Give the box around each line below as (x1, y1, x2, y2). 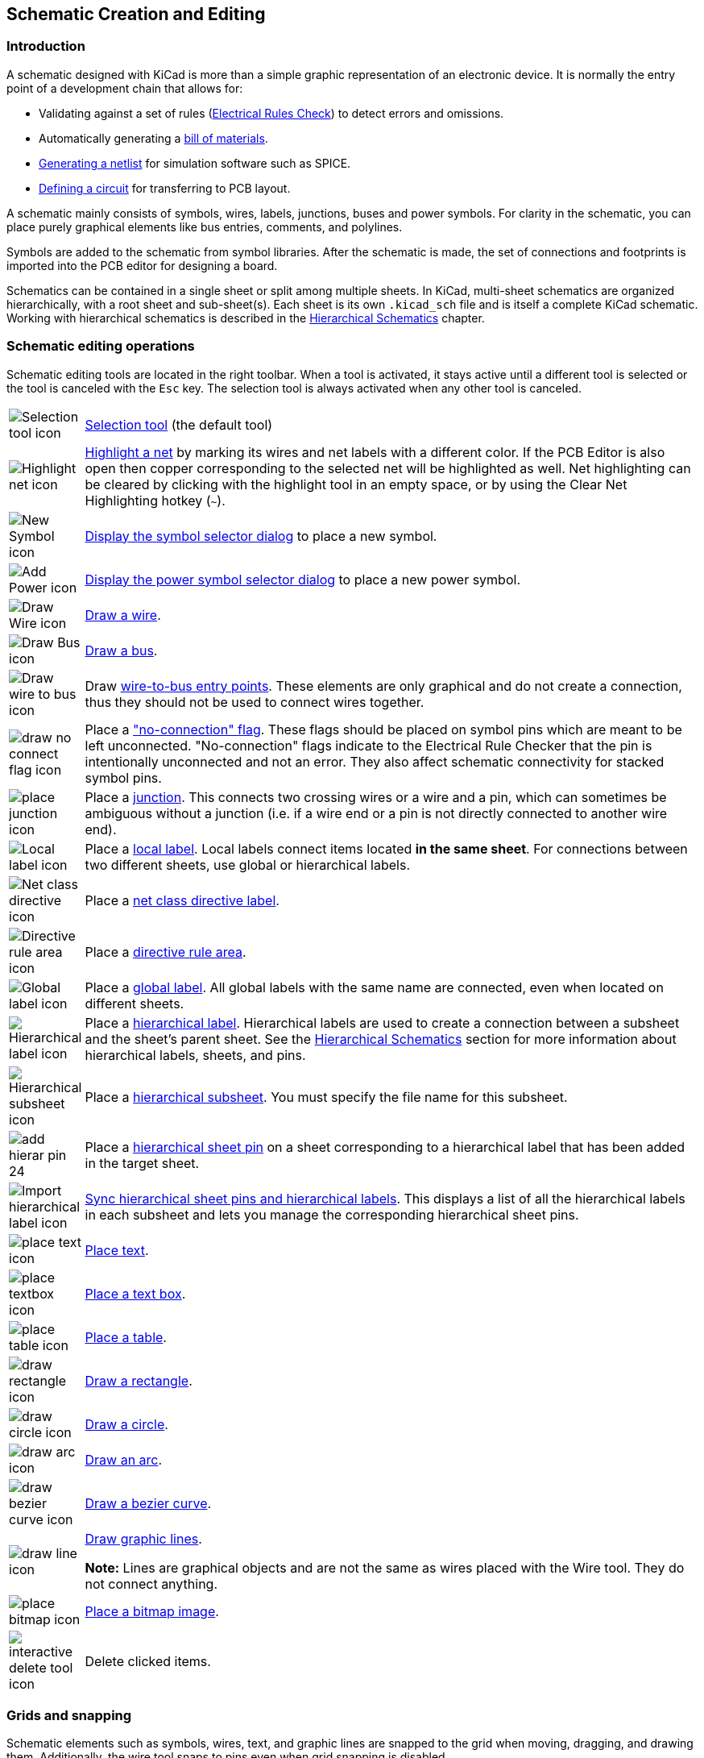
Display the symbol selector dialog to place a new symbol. (85, 527, 437, 544)
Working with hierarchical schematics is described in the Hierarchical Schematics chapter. (6, 310, 485, 325)
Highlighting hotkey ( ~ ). (85, 492, 226, 509)
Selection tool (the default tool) (85, 416, 273, 433)
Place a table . (85, 1328, 167, 1345)
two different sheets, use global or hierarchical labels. (85, 856, 411, 873)
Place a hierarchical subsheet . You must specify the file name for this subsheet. (85, 1088, 568, 1105)
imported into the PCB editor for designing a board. (6, 258, 278, 272)
